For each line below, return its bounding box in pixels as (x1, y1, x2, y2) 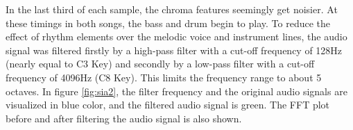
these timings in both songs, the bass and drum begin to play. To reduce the (6, 15, 330, 30)
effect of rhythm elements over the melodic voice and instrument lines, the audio (6, 29, 347, 44)
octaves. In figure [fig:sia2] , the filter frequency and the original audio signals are (6, 83, 347, 98)
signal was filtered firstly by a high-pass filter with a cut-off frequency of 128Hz (6, 42, 343, 57)
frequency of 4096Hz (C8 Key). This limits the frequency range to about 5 (6, 70, 322, 84)
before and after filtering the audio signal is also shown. (6, 111, 242, 125)
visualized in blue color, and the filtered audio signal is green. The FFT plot (6, 97, 330, 112)
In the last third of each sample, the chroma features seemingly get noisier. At (6, 2, 338, 16)
